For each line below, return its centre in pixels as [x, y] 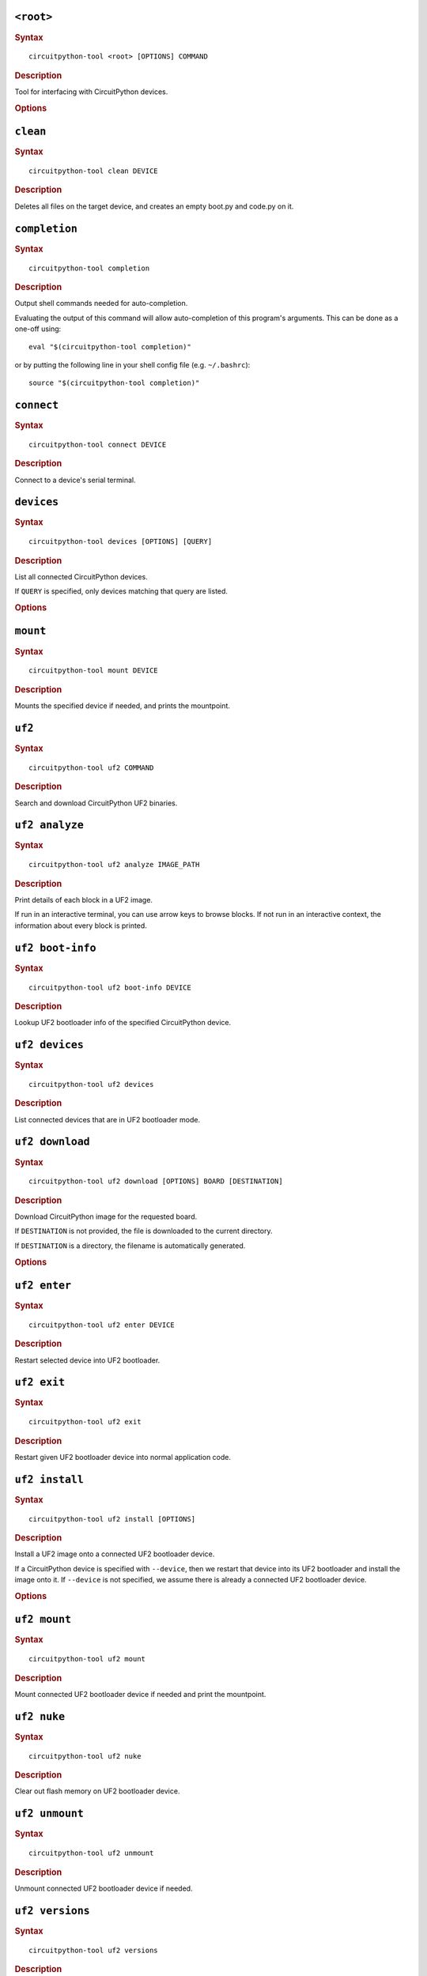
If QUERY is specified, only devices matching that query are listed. [121, 591]
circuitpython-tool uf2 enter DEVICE [102, 1325]
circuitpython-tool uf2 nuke [85, 1756]
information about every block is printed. [81, 926]
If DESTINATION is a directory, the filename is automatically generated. [130, 1246]
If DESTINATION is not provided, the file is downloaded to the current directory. [144, 1231]
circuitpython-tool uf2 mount [87, 1659]
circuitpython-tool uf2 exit [85, 1422]
